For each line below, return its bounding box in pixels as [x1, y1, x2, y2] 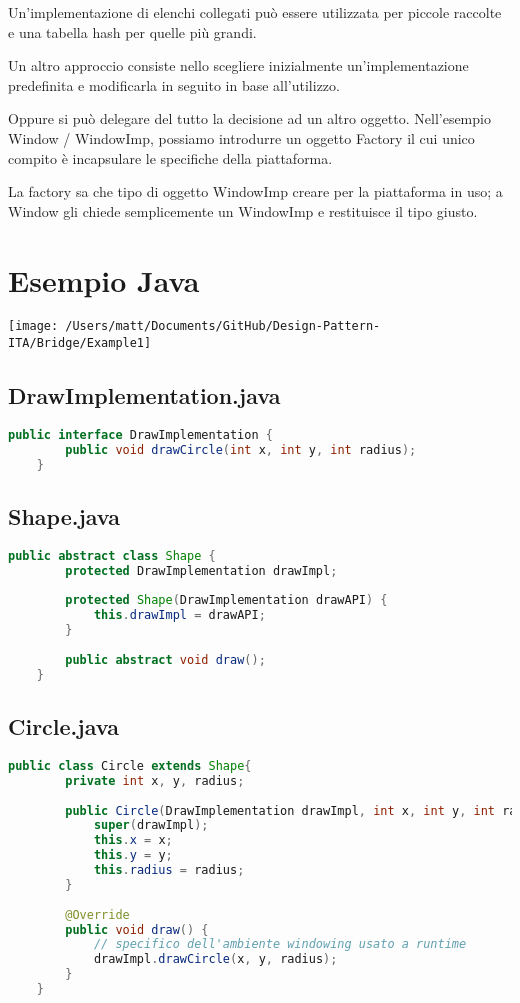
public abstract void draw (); [65, 652, 266, 667]
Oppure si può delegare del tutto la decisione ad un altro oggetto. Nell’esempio [8, 108, 491, 129]
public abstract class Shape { [8, 548, 216, 563]
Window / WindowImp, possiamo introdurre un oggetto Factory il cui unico [8, 127, 475, 148]
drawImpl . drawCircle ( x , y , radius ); [93, 952, 338, 967]
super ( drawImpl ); [93, 818, 209, 833]
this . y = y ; [93, 848, 173, 863]
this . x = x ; [93, 833, 173, 848]
